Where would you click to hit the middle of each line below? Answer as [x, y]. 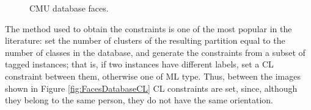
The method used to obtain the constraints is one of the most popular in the [148, 28]
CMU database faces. [69, 8]
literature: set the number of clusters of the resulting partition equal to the [145, 40]
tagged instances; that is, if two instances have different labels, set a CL [139, 64]
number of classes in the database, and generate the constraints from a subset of [155, 52]
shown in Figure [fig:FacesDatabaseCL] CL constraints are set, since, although [151, 88]
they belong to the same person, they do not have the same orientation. [139, 100]
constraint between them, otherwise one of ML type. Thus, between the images [153, 76]
